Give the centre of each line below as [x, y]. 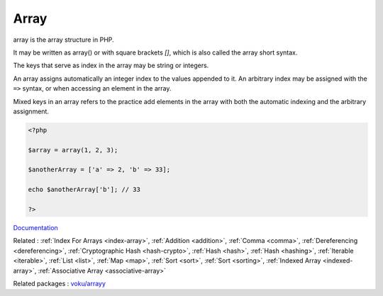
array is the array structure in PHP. [63, 40]
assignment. [31, 111]
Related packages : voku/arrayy [60, 283]
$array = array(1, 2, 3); [73, 150]
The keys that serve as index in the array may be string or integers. [111, 66]
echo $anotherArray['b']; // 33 [84, 190]
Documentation [35, 227]
